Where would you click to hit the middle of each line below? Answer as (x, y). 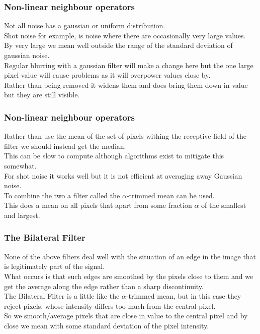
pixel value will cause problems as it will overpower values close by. (107, 75)
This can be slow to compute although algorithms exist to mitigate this (114, 156)
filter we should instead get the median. (65, 146)
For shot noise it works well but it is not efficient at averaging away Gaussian (123, 175)
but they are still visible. (42, 95)
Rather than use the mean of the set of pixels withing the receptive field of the (125, 136)
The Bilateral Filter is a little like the (62, 296)
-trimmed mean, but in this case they (184, 296)
